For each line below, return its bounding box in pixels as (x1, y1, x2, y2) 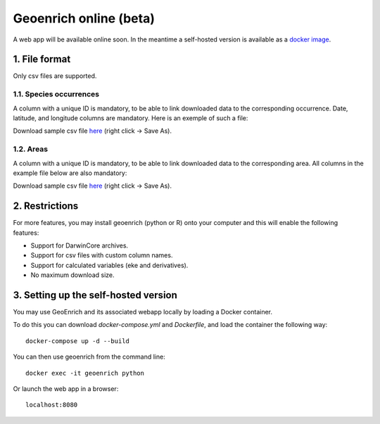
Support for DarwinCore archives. (30, 241, 129, 250)
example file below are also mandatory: (13, 169, 127, 177)
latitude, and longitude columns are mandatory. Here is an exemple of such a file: (13, 113, 248, 122)
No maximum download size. (30, 271, 115, 279)
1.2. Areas (13, 144, 49, 154)
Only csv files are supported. (13, 72, 97, 80)
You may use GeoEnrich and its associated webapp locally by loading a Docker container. (13, 308, 272, 316)
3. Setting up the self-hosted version (13, 289, 177, 301)
